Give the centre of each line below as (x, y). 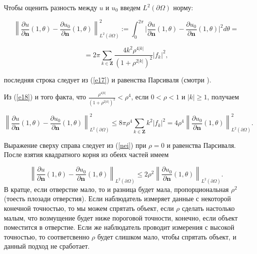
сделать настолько (208, 208)
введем (130, 7)
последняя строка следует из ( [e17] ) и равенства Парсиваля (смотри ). (108, 79)
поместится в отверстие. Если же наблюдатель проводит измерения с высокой (119, 227)
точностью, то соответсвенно (47, 236)
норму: (183, 7)
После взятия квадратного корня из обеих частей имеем (86, 154)
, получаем (223, 97)
